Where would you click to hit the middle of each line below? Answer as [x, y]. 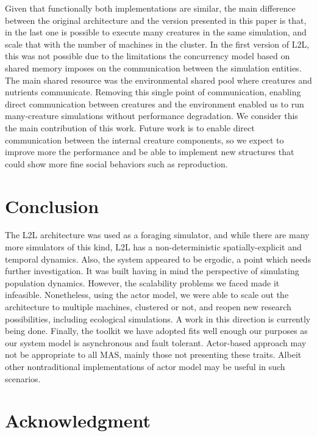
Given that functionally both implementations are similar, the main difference [150, 8]
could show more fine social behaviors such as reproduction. [116, 163]
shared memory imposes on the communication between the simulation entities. [153, 67]
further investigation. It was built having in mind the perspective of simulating [152, 271]
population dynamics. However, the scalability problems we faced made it [142, 282]
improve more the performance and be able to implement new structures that [150, 152]
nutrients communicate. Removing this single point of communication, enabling [153, 92]
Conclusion [52, 205]
